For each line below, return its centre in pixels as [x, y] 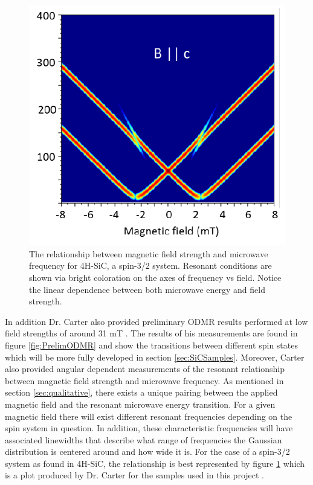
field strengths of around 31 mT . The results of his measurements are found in [151, 333]
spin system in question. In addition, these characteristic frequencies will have [149, 428]
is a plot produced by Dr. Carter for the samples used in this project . [135, 475]
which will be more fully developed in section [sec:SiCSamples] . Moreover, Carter [155, 357]
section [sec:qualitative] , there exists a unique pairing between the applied [141, 392]
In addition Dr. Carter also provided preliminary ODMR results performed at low [156, 321]
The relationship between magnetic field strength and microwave [149, 253]
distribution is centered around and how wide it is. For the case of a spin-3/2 [147, 451]
